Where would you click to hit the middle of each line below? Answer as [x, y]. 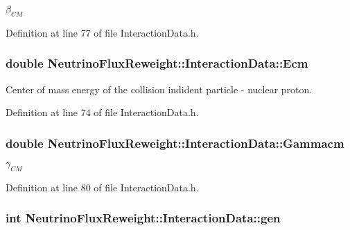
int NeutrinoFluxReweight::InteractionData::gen [143, 218]
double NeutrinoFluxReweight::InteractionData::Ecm [157, 63]
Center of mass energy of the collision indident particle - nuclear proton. [159, 89]
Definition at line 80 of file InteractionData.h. [102, 187]
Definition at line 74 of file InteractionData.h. [102, 112]
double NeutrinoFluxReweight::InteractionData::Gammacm [175, 143]
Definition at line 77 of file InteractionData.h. [102, 32]
